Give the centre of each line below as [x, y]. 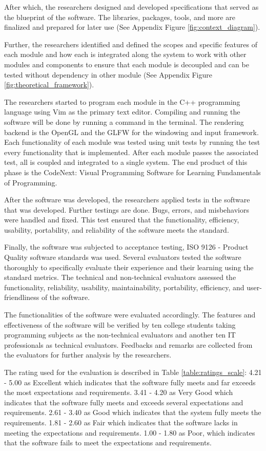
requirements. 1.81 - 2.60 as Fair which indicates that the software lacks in [121, 422]
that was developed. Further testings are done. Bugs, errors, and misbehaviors [127, 209]
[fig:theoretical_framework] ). [49, 84]
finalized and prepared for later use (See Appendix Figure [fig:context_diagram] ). [132, 27]
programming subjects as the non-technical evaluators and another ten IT [120, 335]
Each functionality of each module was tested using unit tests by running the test [132, 142]
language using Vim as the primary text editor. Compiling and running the [122, 112]
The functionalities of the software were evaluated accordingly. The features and [130, 315]
